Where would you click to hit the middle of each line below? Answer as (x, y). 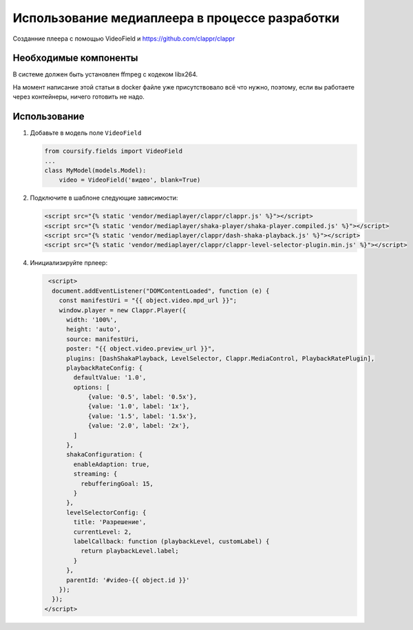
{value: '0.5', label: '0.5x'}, (142, 397)
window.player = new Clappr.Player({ (123, 310)
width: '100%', (92, 319)
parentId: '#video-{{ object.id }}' (128, 580)
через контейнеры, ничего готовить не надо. (78, 97)
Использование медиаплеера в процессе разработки (176, 18)
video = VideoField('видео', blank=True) (130, 180)
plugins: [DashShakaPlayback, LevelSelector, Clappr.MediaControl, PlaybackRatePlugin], (221, 358)
